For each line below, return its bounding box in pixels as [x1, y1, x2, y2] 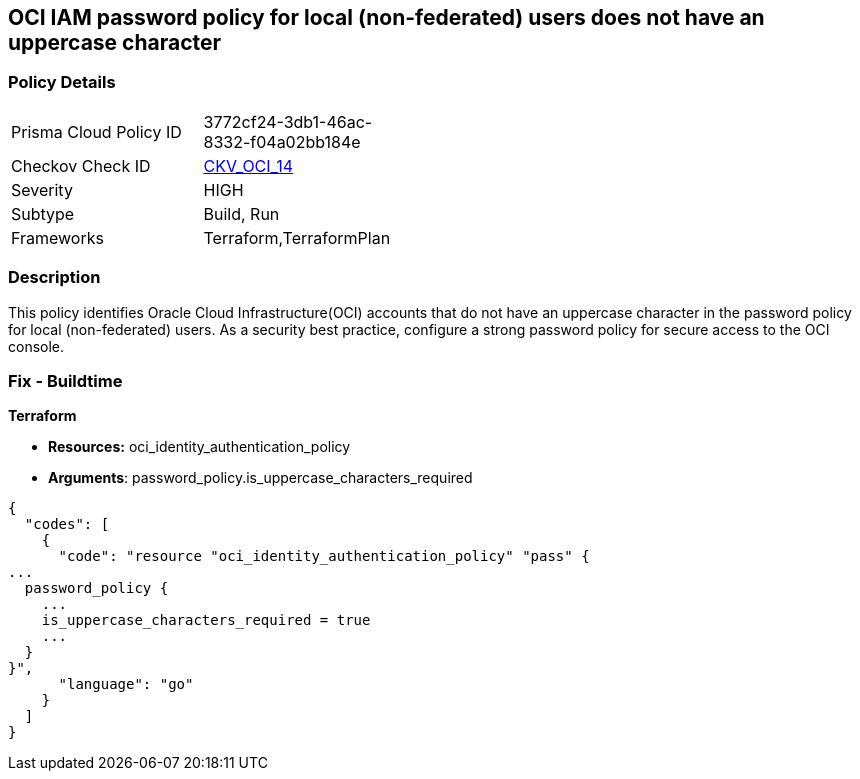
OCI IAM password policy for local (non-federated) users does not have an [8, 5, 765, 30]
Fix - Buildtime [8, 370, 123, 391]
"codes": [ [24, 516, 110, 533]
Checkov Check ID [11, 155, 151, 176]
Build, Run [203, 203, 280, 224]
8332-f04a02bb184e [203, 131, 361, 152]
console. [8, 337, 65, 355]
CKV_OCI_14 [203, 155, 294, 176]
